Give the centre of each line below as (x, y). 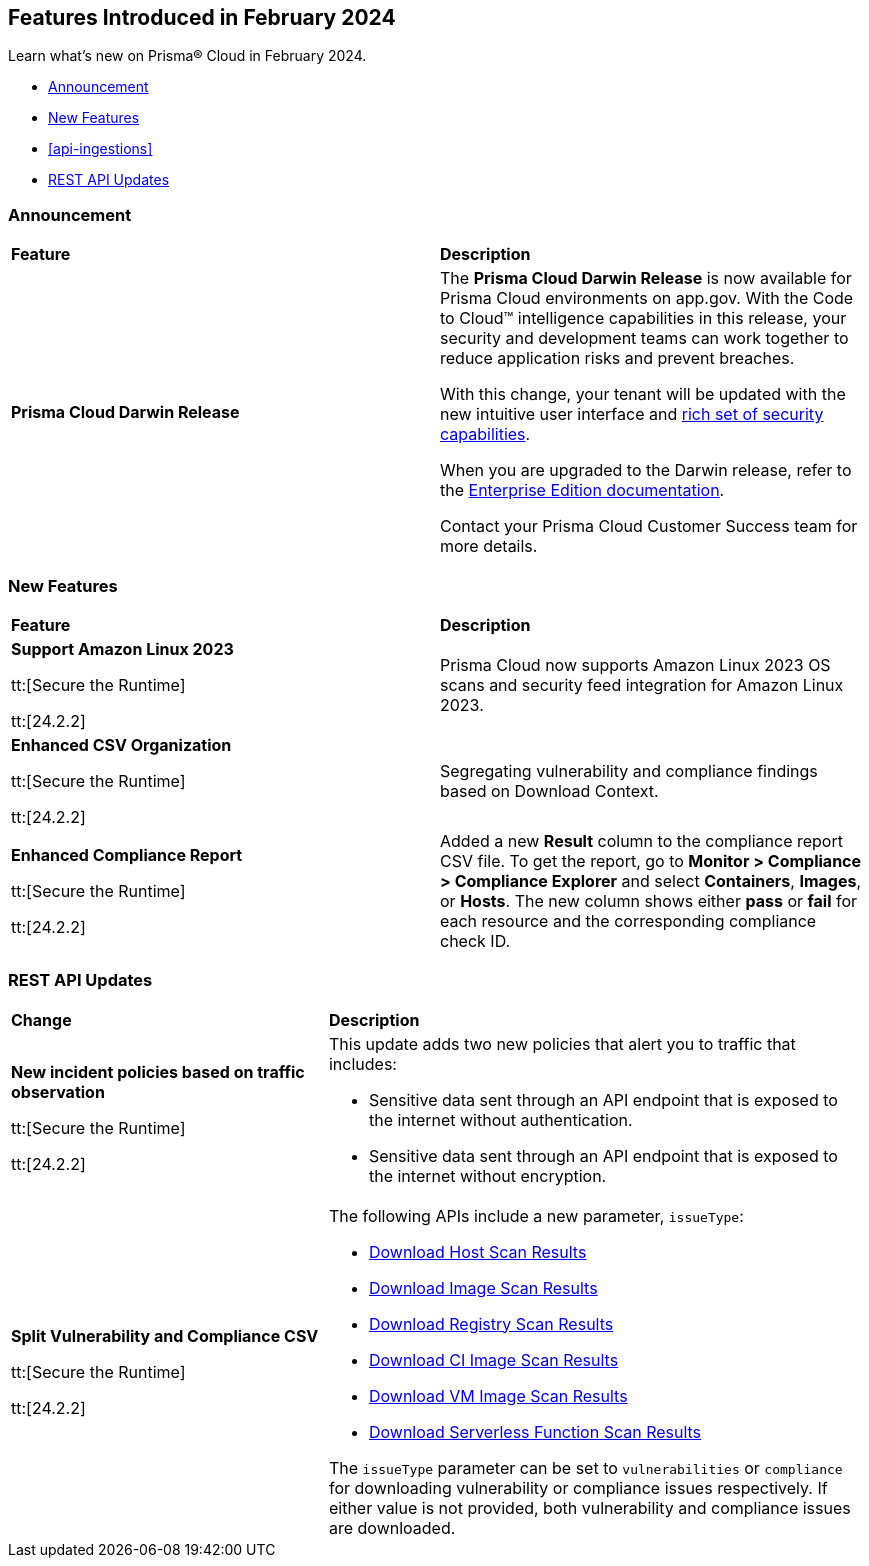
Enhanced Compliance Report (127, 854)
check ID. (475, 940)
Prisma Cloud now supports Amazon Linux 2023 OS (635, 664)
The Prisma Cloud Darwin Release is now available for (646, 278)
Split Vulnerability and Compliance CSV (165, 1335)
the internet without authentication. (500, 1119)
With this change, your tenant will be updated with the (643, 394)
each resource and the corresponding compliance (628, 920)
